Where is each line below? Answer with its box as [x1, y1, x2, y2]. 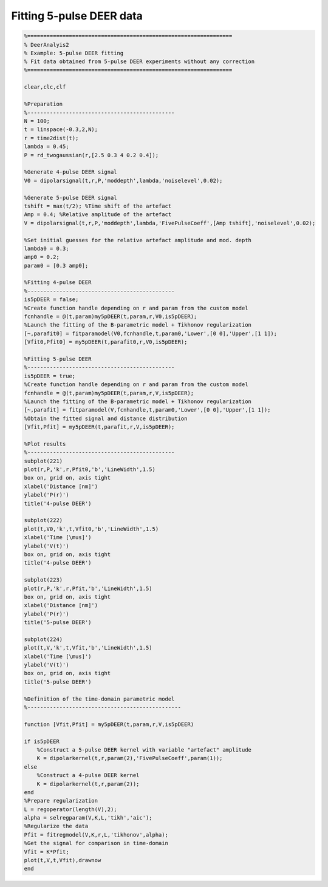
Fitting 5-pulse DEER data [11, 9, 143, 22]
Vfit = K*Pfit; [24, 848, 69, 855]
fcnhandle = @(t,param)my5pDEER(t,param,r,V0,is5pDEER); [24, 313, 197, 320]
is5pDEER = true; [24, 372, 76, 379]
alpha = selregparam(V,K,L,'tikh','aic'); [24, 814, 152, 821]
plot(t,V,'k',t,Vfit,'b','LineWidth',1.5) [24, 644, 152, 651]
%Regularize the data [24, 823, 89, 830]
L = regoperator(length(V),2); [24, 806, 118, 813]
